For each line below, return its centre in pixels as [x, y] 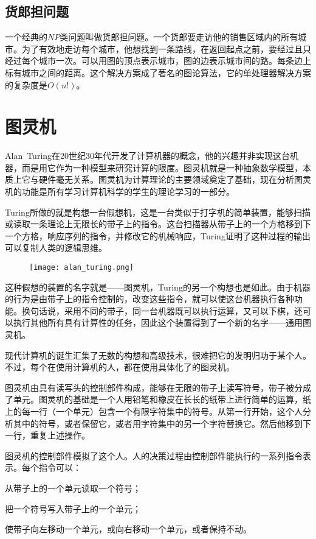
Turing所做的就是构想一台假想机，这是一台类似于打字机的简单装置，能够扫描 [158, 212]
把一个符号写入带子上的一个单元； [73, 508]
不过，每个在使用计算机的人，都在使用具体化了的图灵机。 [120, 367]
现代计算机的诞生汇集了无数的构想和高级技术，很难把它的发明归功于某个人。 [158, 355]
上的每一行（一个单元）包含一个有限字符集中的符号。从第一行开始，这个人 [154, 411]
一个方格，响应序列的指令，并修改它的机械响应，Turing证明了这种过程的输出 [158, 235]
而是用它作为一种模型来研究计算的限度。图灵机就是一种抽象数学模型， [162, 167]
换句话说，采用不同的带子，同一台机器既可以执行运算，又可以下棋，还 [162, 310]
